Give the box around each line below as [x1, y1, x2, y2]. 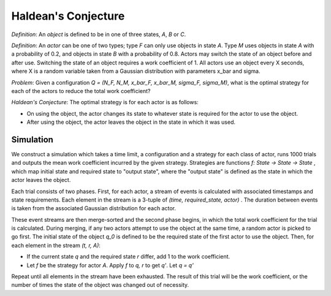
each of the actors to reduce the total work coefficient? [11, 87, 151, 94]
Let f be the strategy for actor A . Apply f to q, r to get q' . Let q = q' [26, 261, 194, 269]
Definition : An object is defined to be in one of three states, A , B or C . [11, 31, 186, 38]
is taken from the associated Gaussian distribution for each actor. [11, 205, 176, 212]
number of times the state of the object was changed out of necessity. [11, 281, 189, 289]
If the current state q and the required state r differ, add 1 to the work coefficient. [26, 253, 230, 260]
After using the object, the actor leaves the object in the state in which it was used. [26, 118, 236, 126]
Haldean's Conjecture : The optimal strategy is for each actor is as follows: [11, 99, 199, 106]
